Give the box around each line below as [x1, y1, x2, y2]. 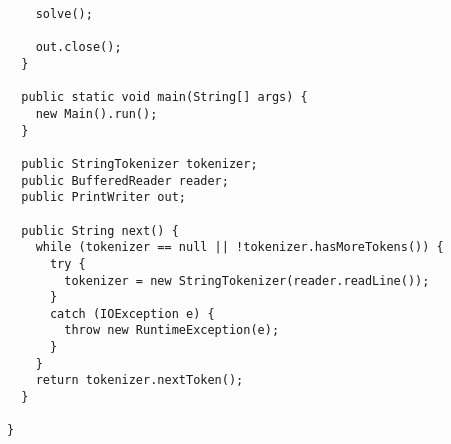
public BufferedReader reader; [21, 173, 229, 188]
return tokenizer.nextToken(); [35, 373, 244, 388]
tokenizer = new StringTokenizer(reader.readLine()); [64, 273, 430, 288]
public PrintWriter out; [21, 190, 186, 205]
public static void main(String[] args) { [21, 90, 308, 105]
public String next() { [21, 223, 179, 238]
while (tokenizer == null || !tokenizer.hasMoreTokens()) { [35, 240, 444, 255]
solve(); [35, 7, 93, 21]
